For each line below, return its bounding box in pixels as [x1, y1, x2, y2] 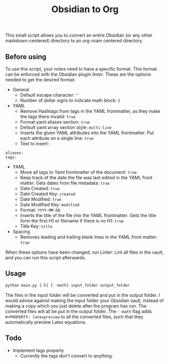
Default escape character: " [20, 92, 78, 98]
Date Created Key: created [20, 191, 76, 197]
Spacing [12, 229, 30, 234]
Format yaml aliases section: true [20, 119, 90, 125]
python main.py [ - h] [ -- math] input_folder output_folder [5, 283, 130, 288]
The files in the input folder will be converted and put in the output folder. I [5, 292, 160, 298]
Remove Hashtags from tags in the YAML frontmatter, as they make [20, 108, 160, 114]
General [12, 86, 29, 93]
